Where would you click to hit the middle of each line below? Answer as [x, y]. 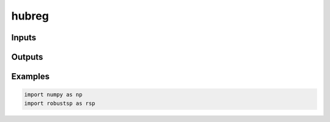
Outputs [27, 57]
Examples [31, 77]
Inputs [24, 38]
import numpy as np [53, 95]
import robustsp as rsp [60, 103]
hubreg [30, 16]
